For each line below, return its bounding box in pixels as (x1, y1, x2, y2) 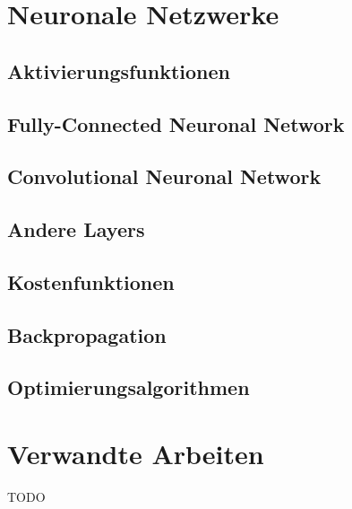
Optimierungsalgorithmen (7, 373, 250, 401)
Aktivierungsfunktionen (7, 57, 231, 84)
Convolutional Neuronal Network (7, 162, 322, 190)
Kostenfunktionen (7, 268, 175, 295)
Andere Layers (7, 215, 145, 243)
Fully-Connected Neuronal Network (7, 110, 345, 137)
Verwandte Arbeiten (7, 435, 264, 472)
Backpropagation (7, 320, 167, 348)
